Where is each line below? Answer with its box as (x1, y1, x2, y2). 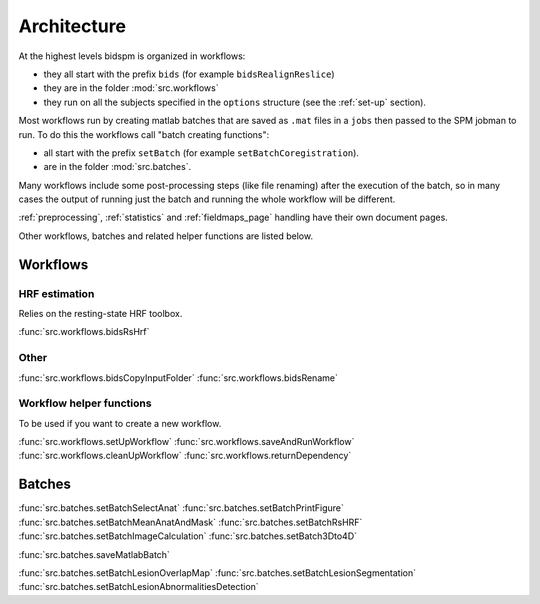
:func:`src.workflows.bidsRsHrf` (18, 326, 150, 338)
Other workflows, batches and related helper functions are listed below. (18, 230, 314, 242)
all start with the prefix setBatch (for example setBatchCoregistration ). (43, 146, 360, 159)
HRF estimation (18, 286, 95, 300)
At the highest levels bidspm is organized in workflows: (18, 50, 246, 62)
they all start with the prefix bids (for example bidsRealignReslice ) (43, 68, 335, 80)
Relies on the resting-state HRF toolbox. (18, 308, 183, 319)
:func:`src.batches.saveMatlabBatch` (18, 548, 170, 560)
